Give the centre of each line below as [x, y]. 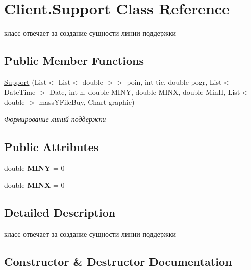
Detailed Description [60, 213]
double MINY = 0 [34, 168]
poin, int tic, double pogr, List [174, 81]
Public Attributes [52, 146]
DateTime [20, 92]
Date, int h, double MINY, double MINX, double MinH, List [145, 92]
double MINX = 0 [34, 185]
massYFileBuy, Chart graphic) [87, 102]
